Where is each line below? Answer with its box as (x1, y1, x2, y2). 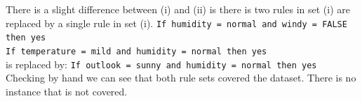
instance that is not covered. (6, 84, 128, 98)
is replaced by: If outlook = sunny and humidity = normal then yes (6, 56, 317, 71)
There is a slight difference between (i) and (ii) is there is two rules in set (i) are (6, 2, 350, 16)
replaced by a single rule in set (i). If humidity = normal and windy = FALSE (6, 15, 347, 30)
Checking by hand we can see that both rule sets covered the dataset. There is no (6, 70, 356, 85)
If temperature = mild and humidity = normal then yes (6, 46, 267, 56)
